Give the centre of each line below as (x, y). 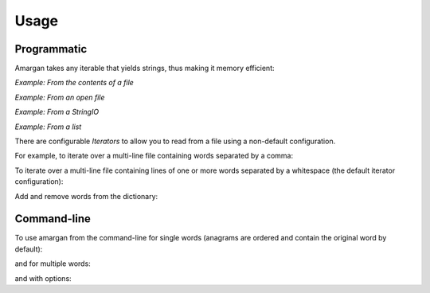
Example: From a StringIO (57, 112)
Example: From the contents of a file (74, 83)
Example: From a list (48, 127)
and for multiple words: (53, 264)
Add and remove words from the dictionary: (86, 196)
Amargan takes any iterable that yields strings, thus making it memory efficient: (145, 68)
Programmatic (51, 49)
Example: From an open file (60, 97)
